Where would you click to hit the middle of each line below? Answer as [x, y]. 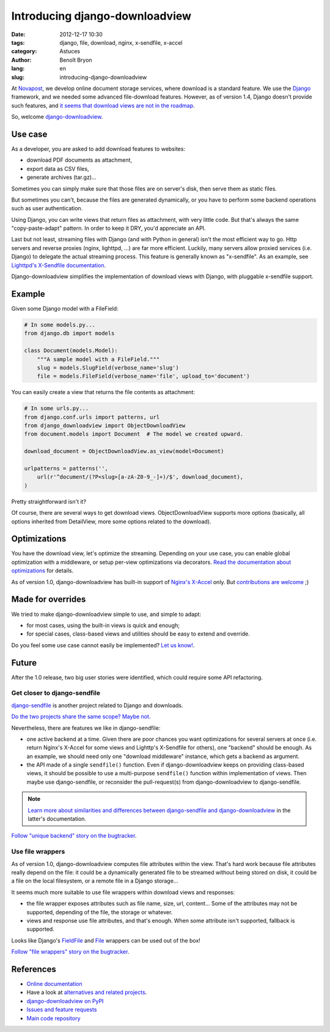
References [34, 969]
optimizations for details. [42, 571]
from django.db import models [69, 333]
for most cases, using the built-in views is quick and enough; [103, 625]
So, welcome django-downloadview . [57, 117]
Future [24, 663]
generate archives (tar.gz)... [62, 177]
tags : [18, 42]
